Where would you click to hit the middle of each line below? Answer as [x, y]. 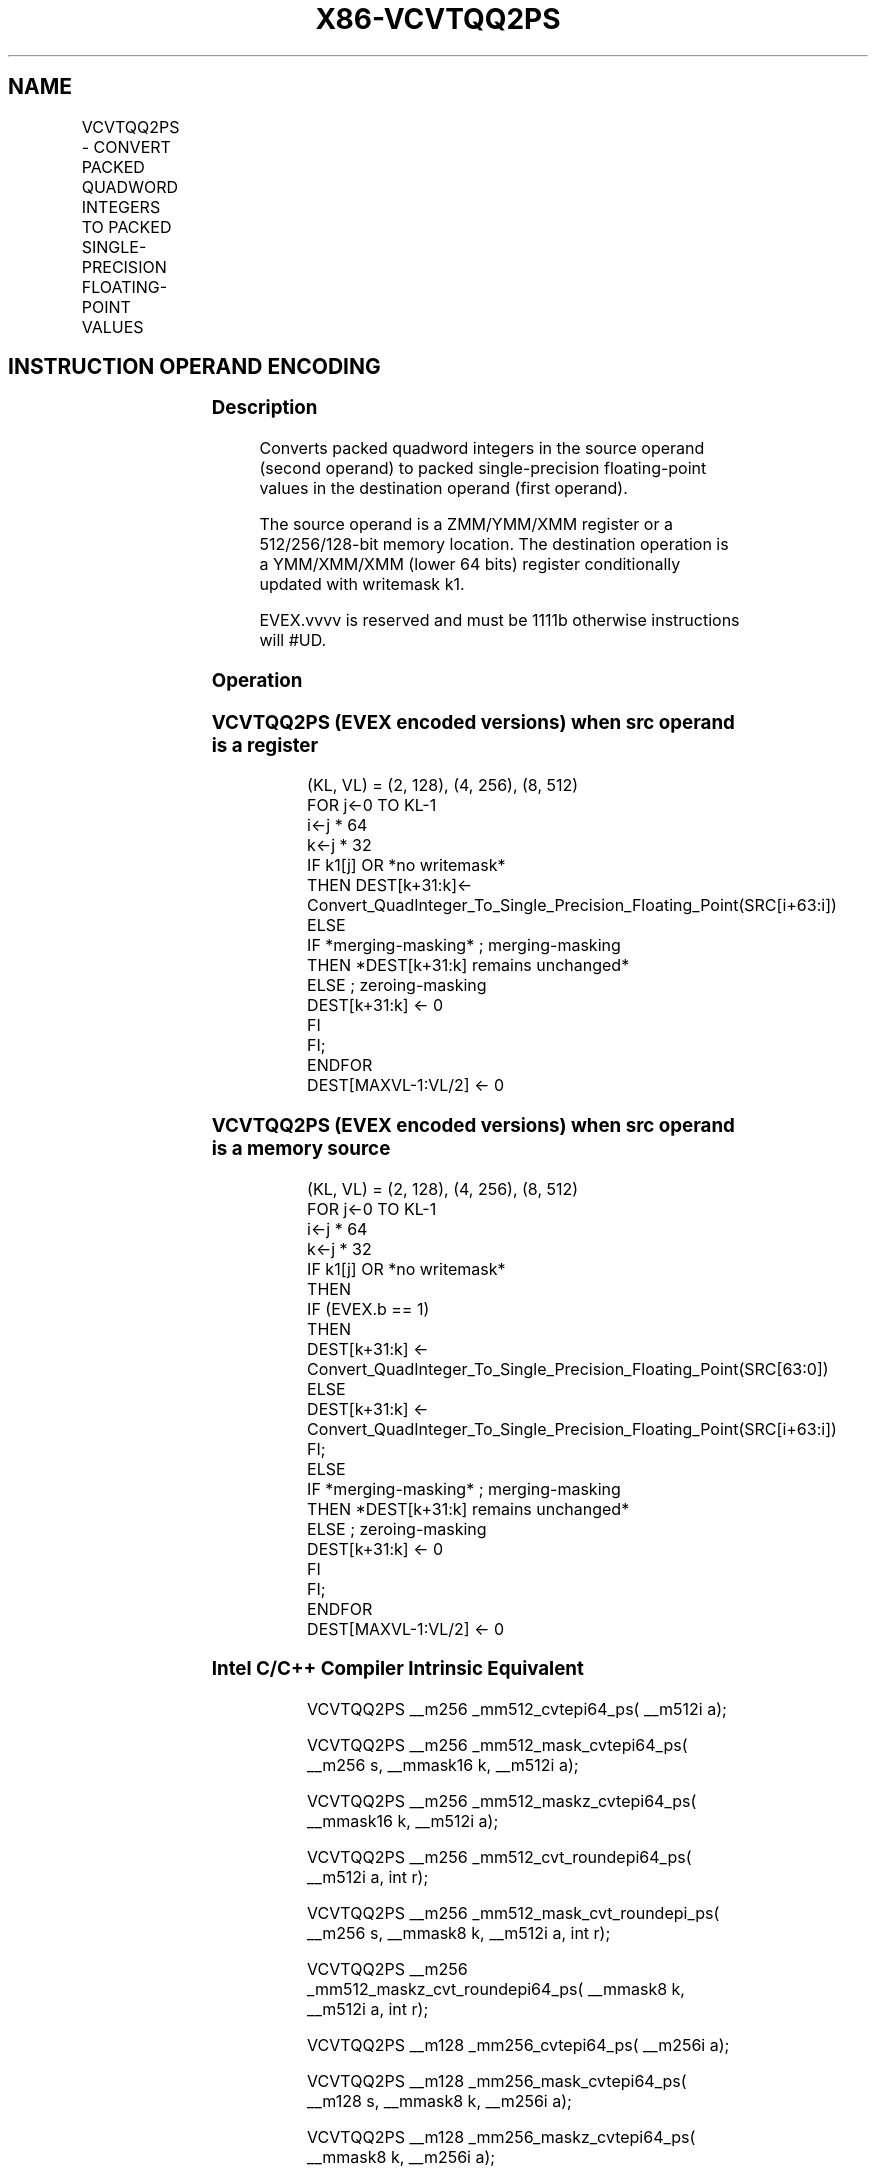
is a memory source [301, 1149]
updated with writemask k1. [362, 584]
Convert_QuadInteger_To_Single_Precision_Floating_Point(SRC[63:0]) [568, 1368]
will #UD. [293, 640]
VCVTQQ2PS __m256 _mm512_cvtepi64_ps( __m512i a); [517, 1709]
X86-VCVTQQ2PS [438, 19]
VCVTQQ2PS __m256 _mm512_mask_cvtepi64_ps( [497, 1745]
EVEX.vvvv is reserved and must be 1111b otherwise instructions [499, 620]
